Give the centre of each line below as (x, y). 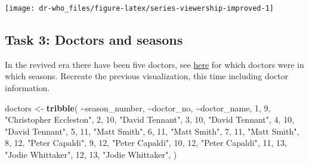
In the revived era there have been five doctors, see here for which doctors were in (154, 64)
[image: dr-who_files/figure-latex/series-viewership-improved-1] (140, 8)
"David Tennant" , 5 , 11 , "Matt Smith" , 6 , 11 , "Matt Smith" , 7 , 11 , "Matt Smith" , (152, 131)
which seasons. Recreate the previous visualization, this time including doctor (147, 76)
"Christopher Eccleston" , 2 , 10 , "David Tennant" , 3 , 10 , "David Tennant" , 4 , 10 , (150, 119)
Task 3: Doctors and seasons (94, 40)
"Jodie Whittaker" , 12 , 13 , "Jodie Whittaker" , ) (91, 155)
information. (27, 88)
